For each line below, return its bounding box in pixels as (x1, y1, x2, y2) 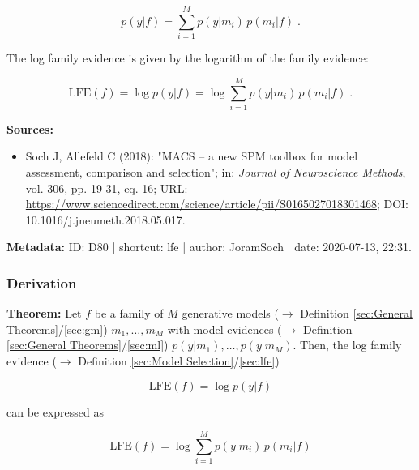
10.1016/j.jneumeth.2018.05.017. (25, 211, 186, 228)
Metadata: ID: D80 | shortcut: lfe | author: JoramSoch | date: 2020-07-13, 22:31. (6, 238, 412, 255)
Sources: (6, 120, 53, 137)
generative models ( (182, 305, 279, 322)
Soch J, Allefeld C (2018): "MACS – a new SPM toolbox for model (25, 147, 358, 164)
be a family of (94, 305, 164, 322)
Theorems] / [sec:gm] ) (6, 320, 108, 337)
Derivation (6, 272, 77, 293)
